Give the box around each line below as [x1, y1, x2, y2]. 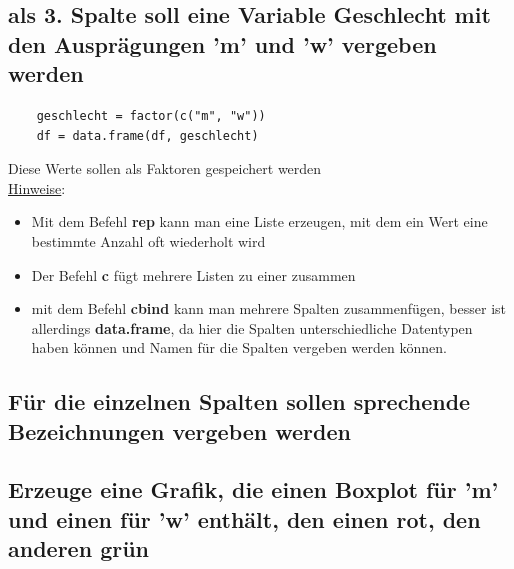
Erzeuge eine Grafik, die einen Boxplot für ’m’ [8, 474, 499, 505]
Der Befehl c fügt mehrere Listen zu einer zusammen [31, 264, 356, 285]
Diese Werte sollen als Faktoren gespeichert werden [8, 158, 322, 179]
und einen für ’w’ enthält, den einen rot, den [8, 503, 481, 534]
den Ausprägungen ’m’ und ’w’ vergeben [8, 28, 437, 59]
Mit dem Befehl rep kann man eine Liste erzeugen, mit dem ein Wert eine [31, 211, 488, 232]
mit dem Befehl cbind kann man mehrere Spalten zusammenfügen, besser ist [31, 298, 507, 319]
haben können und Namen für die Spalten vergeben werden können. [31, 337, 447, 358]
